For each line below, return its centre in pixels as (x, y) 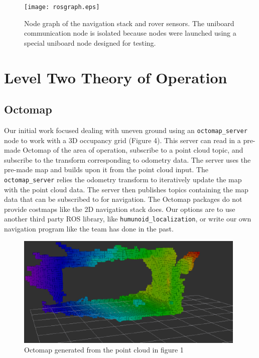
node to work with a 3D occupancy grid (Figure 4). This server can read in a (122, 140)
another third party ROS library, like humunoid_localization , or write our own (128, 219)
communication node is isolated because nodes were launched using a (130, 33)
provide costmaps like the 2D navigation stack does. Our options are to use (120, 209)
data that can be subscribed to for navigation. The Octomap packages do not (123, 199)
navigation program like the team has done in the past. (89, 229)
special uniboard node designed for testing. (90, 42)
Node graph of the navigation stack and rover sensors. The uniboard (129, 23)
